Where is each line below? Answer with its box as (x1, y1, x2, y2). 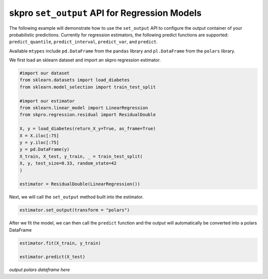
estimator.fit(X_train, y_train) (19, 240, 101, 246)
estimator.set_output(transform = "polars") (19, 207, 130, 213)
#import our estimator (19, 98, 75, 104)
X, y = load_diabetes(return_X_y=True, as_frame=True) (19, 126, 156, 131)
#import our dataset (19, 70, 69, 76)
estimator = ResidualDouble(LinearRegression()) (19, 181, 140, 187)
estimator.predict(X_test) (19, 254, 85, 260)
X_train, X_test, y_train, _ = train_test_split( (19, 154, 143, 159)
